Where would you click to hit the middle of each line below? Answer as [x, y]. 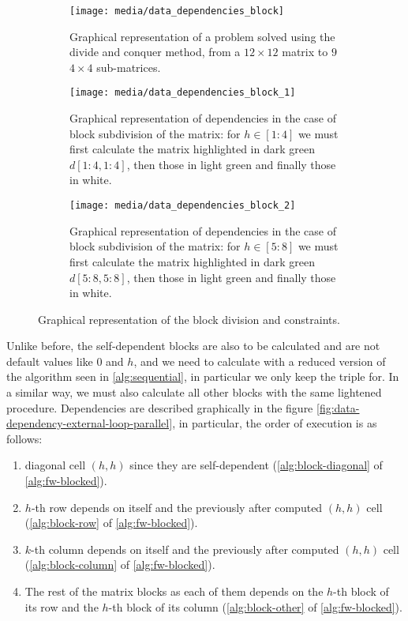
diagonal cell [55, 465]
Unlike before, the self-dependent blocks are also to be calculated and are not [193, 346]
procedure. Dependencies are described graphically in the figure [160, 407]
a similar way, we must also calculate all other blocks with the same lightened [194, 392]
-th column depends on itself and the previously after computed [185, 549]
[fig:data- [338, 407]
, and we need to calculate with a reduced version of [260, 361]
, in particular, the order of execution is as [275, 423]
